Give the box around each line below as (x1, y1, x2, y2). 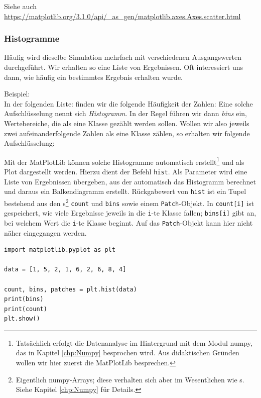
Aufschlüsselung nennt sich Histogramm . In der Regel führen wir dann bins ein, (4, 108, 247, 119)
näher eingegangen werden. (4, 227, 87, 238)
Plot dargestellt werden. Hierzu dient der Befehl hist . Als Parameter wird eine (4, 166, 247, 176)
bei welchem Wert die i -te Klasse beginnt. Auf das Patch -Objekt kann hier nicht (4, 217, 253, 228)
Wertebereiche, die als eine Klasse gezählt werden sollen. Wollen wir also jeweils (4, 118, 249, 128)
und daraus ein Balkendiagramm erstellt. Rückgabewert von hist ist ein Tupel (4, 186, 246, 196)
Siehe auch (4, 1, 37, 11)
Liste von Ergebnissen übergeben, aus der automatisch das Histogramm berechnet (4, 176, 256, 186)
